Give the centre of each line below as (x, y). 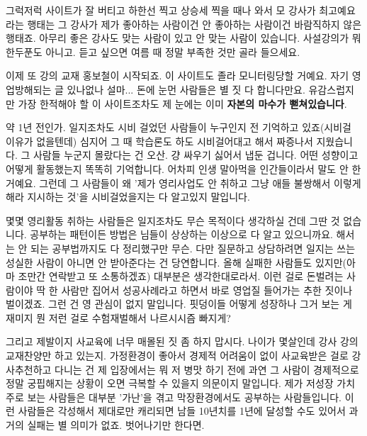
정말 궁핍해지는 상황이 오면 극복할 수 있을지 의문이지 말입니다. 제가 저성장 (170, 383)
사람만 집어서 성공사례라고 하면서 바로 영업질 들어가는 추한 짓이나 (207, 290)
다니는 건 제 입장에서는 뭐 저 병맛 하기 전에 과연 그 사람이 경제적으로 (207, 369)
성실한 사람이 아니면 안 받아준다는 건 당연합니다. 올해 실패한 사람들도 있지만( (176, 262)
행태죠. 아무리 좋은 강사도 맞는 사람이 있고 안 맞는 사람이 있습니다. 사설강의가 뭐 (183, 38)
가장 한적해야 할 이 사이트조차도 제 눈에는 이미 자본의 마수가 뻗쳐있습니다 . (182, 103)
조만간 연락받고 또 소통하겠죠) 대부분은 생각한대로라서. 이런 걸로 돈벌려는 (181, 276)
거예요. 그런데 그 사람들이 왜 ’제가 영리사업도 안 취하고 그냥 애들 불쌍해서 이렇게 (183, 183)
